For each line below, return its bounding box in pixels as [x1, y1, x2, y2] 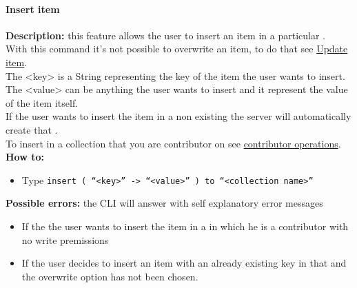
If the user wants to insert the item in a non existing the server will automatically [6, 109, 351, 123]
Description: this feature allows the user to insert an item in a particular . [6, 28, 325, 42]
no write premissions [21, 232, 109, 247]
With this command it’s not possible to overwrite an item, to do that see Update [6, 41, 348, 56]
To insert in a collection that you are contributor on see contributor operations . [6, 136, 341, 150]
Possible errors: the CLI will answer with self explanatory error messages [6, 196, 323, 210]
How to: [6, 150, 44, 164]
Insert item [6, 1, 60, 16]
